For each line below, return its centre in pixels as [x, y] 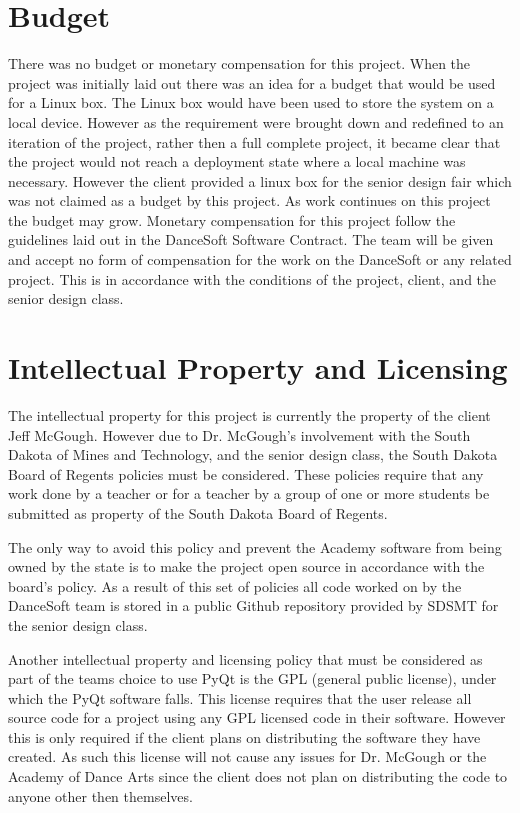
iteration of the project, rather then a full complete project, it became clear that [254, 141]
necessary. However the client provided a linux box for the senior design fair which [260, 180]
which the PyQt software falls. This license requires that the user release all [240, 697]
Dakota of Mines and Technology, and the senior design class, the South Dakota [253, 454]
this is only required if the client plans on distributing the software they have [244, 736]
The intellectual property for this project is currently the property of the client [249, 414]
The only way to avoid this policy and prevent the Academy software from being [255, 546]
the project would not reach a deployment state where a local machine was [237, 161]
